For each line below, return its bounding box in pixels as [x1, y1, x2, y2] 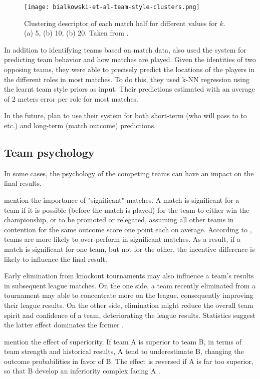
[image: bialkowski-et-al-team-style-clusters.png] [24, 4, 200, 11]
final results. [4, 178, 42, 188]
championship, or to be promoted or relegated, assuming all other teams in [4, 214, 234, 225]
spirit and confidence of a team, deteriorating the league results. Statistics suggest [4, 309, 255, 320]
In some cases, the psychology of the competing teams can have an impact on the [4, 168, 254, 178]
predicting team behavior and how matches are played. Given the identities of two [4, 54, 256, 65]
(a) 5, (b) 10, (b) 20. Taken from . [24, 28, 129, 38]
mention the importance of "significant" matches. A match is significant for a [4, 194, 239, 205]
